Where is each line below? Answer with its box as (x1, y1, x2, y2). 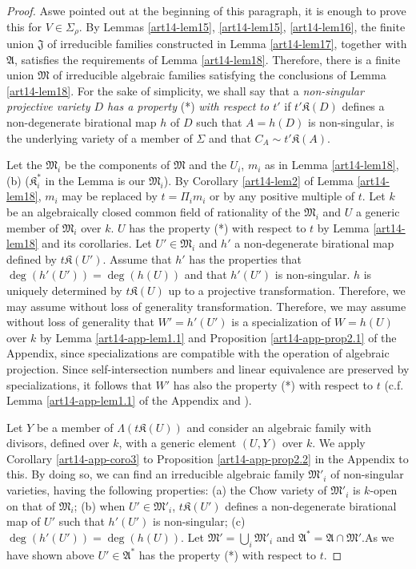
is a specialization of (231, 313, 331, 330)
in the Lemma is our (45, 172, 146, 188)
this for (6, 18, 42, 34)
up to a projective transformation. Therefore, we (168, 281, 406, 298)
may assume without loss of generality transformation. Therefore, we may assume (6, 297, 406, 314)
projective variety (6, 98, 90, 115)
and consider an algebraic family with (186, 418, 371, 435)
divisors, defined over (6, 434, 110, 451)
